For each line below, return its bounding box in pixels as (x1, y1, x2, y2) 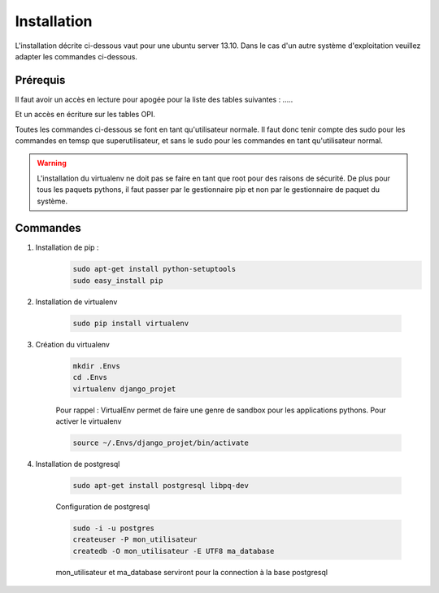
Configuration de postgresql (55, 501, 150, 512)
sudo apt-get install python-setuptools (72, 264, 236, 274)
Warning (37, 159, 67, 168)
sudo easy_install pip (72, 276, 163, 285)
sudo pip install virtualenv (72, 318, 189, 328)
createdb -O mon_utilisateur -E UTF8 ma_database (72, 546, 275, 556)
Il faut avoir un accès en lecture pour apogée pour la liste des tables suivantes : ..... (15, 94, 293, 104)
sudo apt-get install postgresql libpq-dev (72, 481, 250, 490)
